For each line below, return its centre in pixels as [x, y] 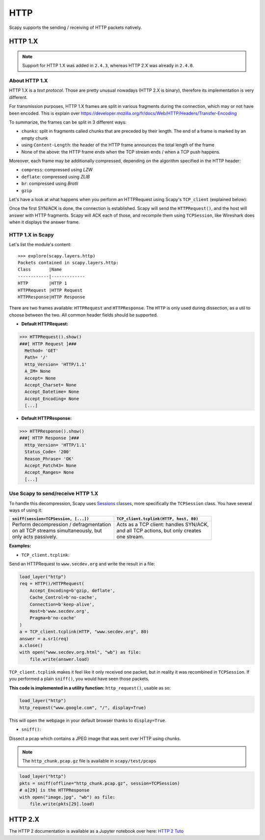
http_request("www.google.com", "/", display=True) [83, 708]
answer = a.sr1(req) [44, 638]
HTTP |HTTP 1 [42, 283]
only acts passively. [35, 537]
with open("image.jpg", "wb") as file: [67, 797]
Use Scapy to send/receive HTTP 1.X [54, 494]
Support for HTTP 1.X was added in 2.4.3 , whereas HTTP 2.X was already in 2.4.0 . [108, 66]
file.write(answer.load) [60, 659]
